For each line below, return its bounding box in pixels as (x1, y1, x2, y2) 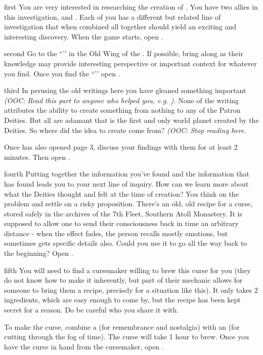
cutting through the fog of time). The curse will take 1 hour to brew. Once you (4, 331, 249, 342)
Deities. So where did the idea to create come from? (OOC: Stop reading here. (4, 124, 246, 135)
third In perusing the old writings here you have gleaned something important (4, 85, 246, 96)
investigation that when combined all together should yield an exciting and (4, 21, 237, 32)
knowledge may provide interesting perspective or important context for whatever (4, 58, 257, 68)
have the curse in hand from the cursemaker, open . (4, 341, 164, 351)
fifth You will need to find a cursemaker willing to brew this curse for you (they (4, 264, 251, 275)
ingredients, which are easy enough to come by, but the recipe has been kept (4, 294, 241, 305)
